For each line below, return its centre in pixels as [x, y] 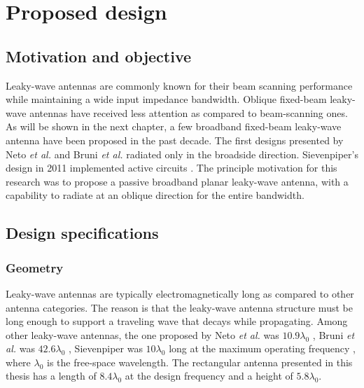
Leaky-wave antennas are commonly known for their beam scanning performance [179, 85]
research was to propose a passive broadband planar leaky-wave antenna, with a [177, 181]
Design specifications [82, 233]
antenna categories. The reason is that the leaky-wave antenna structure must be [179, 307]
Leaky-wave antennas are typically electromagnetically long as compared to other [180, 293]
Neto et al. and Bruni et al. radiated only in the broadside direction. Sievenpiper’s [182, 154]
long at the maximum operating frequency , [262, 348]
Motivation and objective [99, 56]
